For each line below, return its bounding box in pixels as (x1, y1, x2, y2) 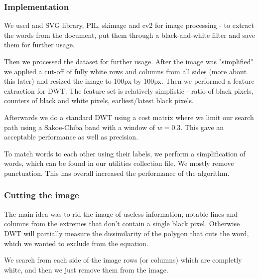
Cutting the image (4, 189, 79, 201)
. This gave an (180, 122, 224, 132)
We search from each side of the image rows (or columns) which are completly (4, 255, 242, 265)
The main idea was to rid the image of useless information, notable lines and (4, 208, 238, 219)
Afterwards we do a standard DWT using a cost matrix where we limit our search (4, 112, 254, 122)
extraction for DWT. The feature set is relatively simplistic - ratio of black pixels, (4, 85, 254, 96)
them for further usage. (4, 39, 75, 50)
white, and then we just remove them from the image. (4, 264, 168, 275)
